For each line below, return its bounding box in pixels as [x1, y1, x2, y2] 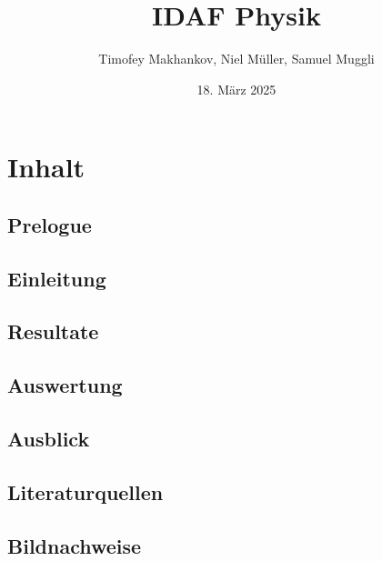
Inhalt [7, 148, 85, 185]
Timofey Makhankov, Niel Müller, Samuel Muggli [98, 49, 375, 68]
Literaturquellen [7, 477, 164, 506]
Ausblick [7, 425, 90, 453]
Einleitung [7, 264, 106, 292]
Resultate [7, 317, 99, 346]
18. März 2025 [196, 79, 276, 98]
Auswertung [7, 371, 123, 399]
